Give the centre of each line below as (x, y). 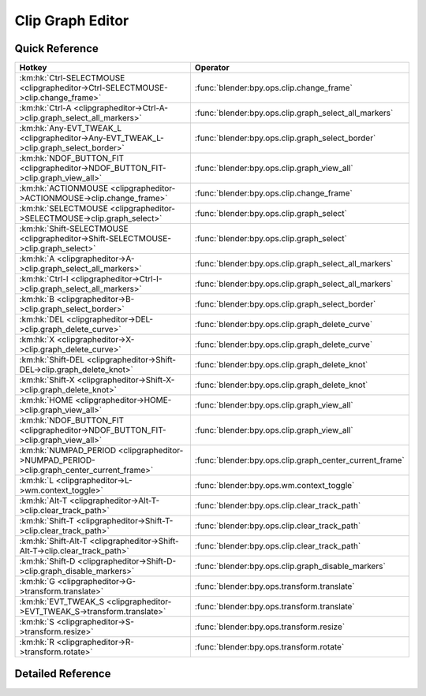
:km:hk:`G (37, 582)
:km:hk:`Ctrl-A (45, 108)
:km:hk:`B (37, 300)
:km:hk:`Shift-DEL (52, 360)
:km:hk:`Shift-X (47, 380)
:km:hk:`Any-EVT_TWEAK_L (71, 128)
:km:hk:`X (37, 340)
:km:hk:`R (37, 642)
